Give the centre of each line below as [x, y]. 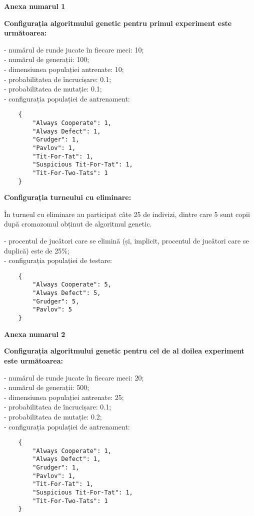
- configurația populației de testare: [58, 260]
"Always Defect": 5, [67, 293]
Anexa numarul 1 [35, 6]
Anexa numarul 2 [35, 334]
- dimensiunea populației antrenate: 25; [64, 397]
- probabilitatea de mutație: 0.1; [53, 89]
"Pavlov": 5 [52, 310]
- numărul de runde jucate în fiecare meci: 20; [74, 377]
